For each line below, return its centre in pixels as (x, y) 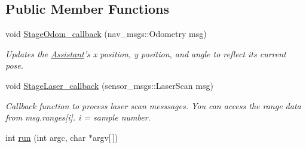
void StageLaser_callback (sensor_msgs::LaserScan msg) (109, 85)
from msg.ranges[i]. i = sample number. (78, 117)
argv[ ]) (105, 137)
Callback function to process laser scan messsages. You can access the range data (153, 105)
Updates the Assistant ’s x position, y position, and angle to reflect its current (146, 53)
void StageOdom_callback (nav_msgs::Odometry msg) (106, 34)
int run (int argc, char (46, 137)
